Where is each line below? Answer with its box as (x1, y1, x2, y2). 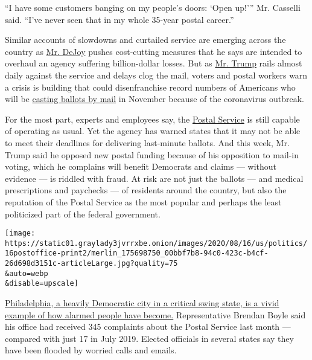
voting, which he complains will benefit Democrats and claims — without (5, 160, 277, 173)
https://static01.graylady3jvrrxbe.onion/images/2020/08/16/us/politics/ (5, 239, 308, 248)
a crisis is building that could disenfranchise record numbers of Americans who (5, 80, 296, 93)
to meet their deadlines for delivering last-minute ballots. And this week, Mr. (5, 136, 290, 149)
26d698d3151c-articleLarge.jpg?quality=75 (5, 259, 178, 268)
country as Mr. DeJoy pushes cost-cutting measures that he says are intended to (5, 45, 302, 57)
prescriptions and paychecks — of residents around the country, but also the (5, 184, 287, 196)
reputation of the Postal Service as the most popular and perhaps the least (5, 195, 282, 208)
